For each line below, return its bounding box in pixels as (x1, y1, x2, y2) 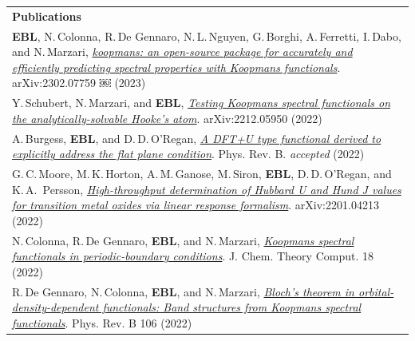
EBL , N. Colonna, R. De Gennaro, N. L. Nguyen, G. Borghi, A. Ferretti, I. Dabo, (12, 27, 401, 44)
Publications (12, 7, 81, 24)
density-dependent (12, 299, 99, 315)
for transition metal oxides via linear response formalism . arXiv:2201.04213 (12, 196, 379, 213)
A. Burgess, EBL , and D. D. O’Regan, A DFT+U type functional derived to (12, 129, 381, 146)
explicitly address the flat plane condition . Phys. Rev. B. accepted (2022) (12, 145, 365, 162)
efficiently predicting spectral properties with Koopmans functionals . (12, 58, 341, 75)
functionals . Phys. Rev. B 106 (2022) (12, 314, 192, 331)
